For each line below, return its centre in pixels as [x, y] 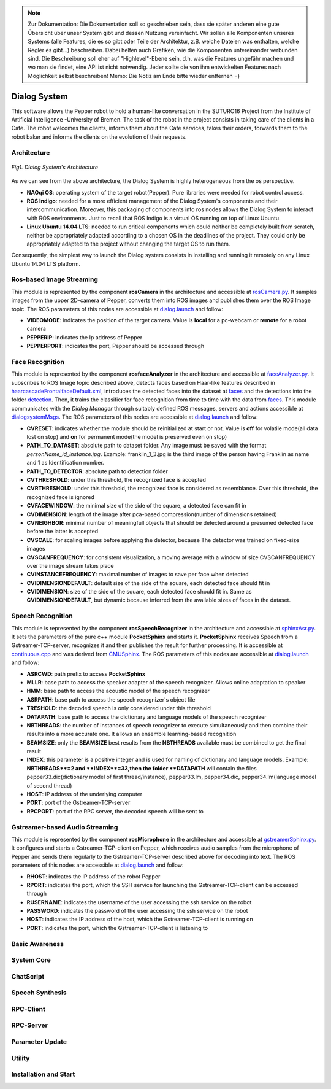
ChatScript [28, 976]
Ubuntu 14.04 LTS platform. [46, 263]
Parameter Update [39, 1042]
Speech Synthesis [39, 993]
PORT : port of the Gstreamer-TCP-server [78, 803]
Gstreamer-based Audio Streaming [65, 827]
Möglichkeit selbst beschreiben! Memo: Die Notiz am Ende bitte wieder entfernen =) [134, 76]
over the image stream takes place [70, 565]
